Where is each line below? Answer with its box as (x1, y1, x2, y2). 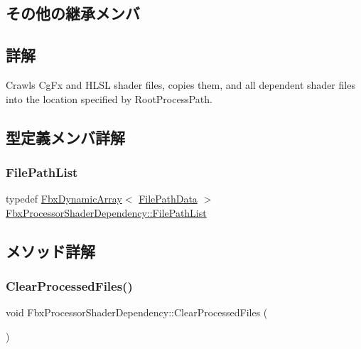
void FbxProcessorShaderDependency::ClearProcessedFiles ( (6, 305, 268, 320)
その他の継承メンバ (6, 2, 140, 24)
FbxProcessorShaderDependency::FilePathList (6, 205, 207, 220)
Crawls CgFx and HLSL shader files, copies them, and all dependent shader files (6, 77, 355, 92)
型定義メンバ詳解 (6, 126, 125, 148)
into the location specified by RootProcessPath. (6, 91, 212, 106)
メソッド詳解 (6, 240, 95, 262)
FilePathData (139, 191, 198, 206)
